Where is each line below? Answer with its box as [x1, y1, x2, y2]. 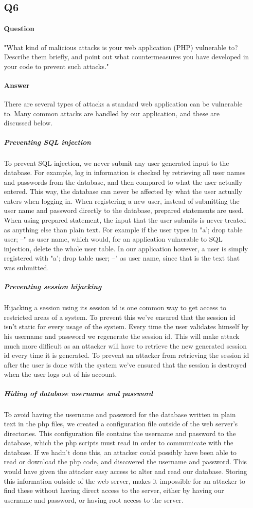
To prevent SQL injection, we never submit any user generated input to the [4, 158, 229, 168]
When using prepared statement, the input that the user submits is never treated [4, 215, 246, 225]
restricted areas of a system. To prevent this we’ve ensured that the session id [4, 312, 235, 322]
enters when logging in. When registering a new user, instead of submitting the [4, 195, 239, 206]
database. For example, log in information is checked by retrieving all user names [4, 167, 246, 177]
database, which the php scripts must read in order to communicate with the [4, 438, 234, 448]
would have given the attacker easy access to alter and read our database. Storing [4, 466, 247, 476]
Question [4, 23, 35, 34]
